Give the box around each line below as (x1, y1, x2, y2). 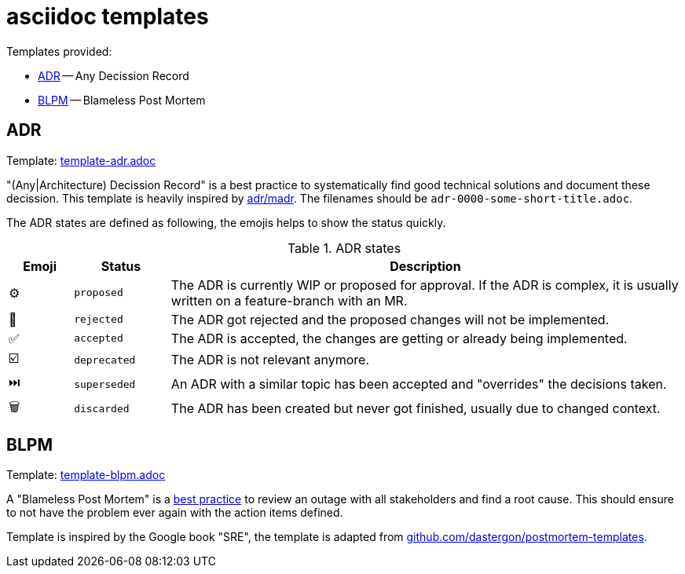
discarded (74, 402, 130, 415)
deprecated (74, 353, 136, 366)
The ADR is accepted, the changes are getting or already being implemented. (170, 330, 628, 346)
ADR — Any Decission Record (38, 68, 189, 82)
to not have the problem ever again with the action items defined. (6, 506, 343, 520)
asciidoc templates (6, 3, 209, 30)
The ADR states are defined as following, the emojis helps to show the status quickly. (6, 215, 446, 229)
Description (390, 258, 461, 274)
